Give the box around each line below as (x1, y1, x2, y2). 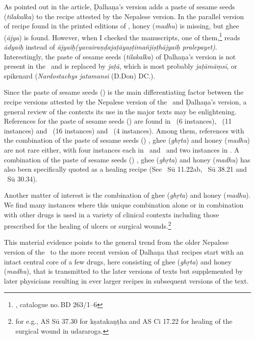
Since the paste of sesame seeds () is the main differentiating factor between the (4, 87, 244, 97)
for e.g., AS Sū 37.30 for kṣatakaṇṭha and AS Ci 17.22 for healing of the (15, 315, 232, 326)
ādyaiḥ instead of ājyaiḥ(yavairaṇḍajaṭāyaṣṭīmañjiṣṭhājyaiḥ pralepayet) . (4, 42, 217, 52)
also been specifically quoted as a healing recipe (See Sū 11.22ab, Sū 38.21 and (4, 164, 247, 174)
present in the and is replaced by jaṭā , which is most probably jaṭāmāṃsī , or (4, 61, 237, 71)
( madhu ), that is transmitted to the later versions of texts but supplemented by (4, 266, 243, 276)
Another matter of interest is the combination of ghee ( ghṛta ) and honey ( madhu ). (4, 190, 251, 200)
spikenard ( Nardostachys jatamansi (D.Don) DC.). (4, 70, 155, 80)
